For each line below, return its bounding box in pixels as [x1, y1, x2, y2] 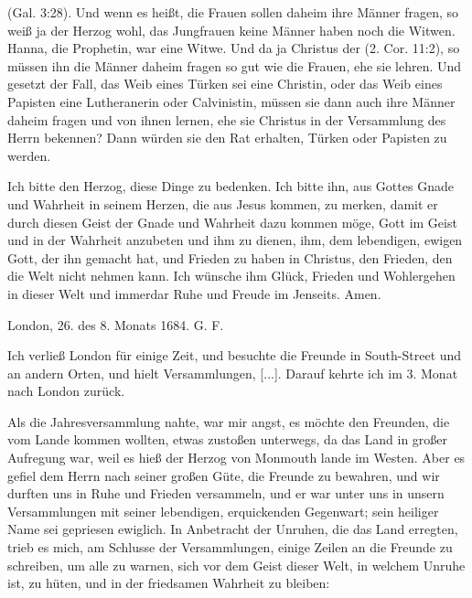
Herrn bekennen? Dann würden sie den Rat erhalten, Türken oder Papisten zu [7, 128, 447, 147]
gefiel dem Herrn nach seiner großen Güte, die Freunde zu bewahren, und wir [7, 465, 440, 485]
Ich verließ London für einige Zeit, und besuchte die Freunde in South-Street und [7, 346, 462, 365]
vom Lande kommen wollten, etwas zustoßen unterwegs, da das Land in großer [7, 430, 448, 449]
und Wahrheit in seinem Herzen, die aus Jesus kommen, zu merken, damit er [7, 194, 438, 213]
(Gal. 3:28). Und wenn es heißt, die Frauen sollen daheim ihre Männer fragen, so [7, 3, 459, 21]
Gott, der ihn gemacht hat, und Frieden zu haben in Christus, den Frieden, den [7, 248, 453, 267]
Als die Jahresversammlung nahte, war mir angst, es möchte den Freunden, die [7, 411, 450, 431]
